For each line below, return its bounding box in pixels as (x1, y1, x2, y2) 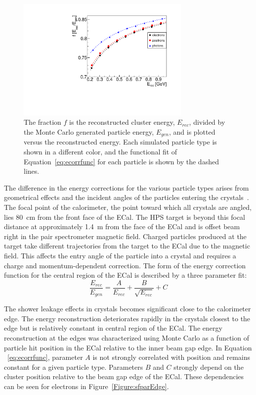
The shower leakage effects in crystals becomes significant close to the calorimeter (4, 303, 251, 314)
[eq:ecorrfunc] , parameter (7, 352, 83, 362)
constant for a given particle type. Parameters (4, 361, 143, 372)
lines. (24, 166, 40, 176)
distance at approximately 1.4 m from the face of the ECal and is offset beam (4, 221, 240, 232)
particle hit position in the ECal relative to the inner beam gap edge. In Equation (4, 342, 252, 352)
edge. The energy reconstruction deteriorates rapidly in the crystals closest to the (4, 313, 251, 323)
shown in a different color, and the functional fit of (24, 146, 177, 156)
